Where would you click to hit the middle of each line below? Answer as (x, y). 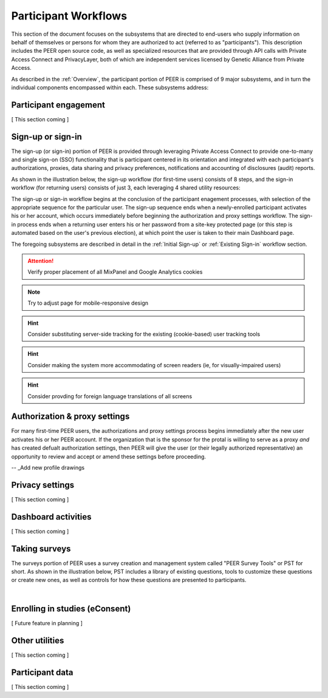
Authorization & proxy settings (70, 417)
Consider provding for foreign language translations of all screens (110, 396)
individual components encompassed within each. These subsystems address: (110, 87)
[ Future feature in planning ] (47, 623)
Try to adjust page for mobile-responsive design (88, 303)
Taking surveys (41, 548)
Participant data (42, 672)
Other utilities (38, 640)
